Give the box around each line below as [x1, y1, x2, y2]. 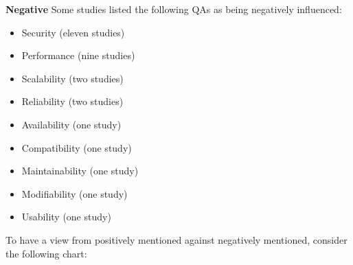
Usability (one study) [21, 209, 111, 224]
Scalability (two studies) [21, 71, 124, 85]
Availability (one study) [21, 117, 122, 131]
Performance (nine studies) [21, 48, 135, 62]
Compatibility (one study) [21, 140, 132, 154]
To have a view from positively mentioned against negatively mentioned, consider [5, 232, 348, 246]
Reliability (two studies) [21, 94, 124, 108]
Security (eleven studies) [21, 25, 125, 39]
